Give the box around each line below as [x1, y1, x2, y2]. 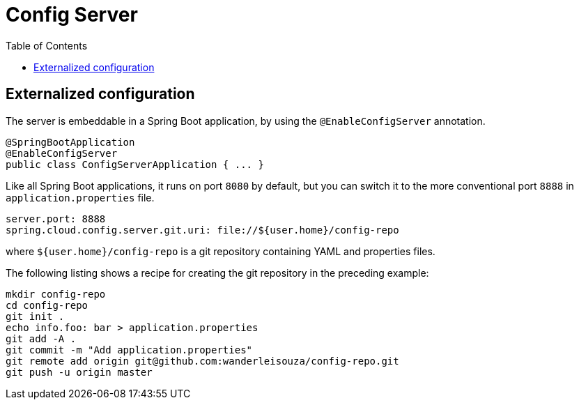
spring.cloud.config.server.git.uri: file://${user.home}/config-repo [6, 224, 399, 236]
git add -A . [6, 333, 77, 344]
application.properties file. [6, 191, 155, 204]
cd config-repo [6, 299, 88, 311]
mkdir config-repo [6, 288, 106, 300]
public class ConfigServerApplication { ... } [6, 158, 264, 170]
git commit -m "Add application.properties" [6, 344, 253, 356]
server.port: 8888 [6, 213, 106, 224]
